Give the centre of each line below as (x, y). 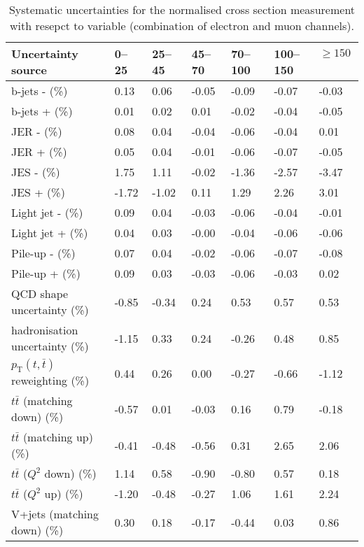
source (29, 70)
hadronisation (45, 330)
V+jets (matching (55, 514)
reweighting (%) (50, 381)
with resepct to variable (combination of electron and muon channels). (182, 26)
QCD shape (40, 293)
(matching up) (58, 437)
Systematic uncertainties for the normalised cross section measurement (182, 9)
